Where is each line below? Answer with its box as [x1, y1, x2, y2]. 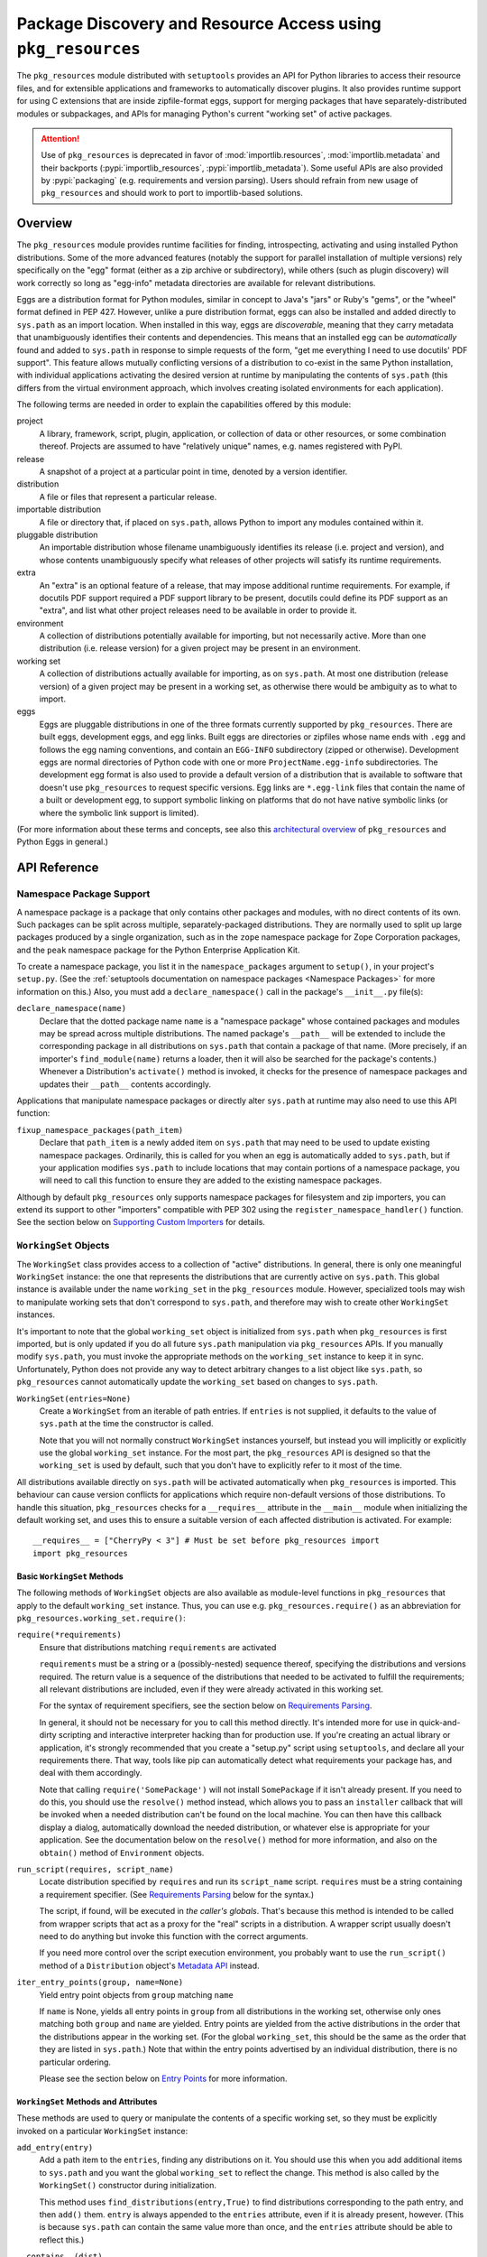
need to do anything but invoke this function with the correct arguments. [39, 1930, 308, 1941]
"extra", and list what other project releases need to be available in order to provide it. [39, 605, 357, 616]
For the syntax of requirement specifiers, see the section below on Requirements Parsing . [39, 1700, 372, 1711]
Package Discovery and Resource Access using [16, 14, 382, 33]
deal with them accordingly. [39, 1768, 142, 1779]
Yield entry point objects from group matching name [39, 1989, 234, 2000]
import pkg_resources [32, 1548, 128, 1558]
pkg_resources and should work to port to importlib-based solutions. [41, 188, 304, 199]
